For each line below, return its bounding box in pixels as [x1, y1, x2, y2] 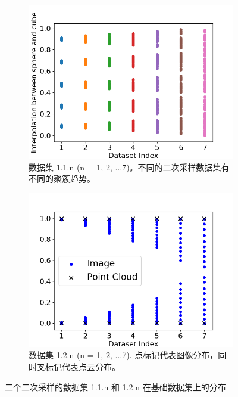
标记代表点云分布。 [45, 360, 120, 373]
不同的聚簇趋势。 [29, 172, 95, 185]
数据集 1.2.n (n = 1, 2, [29, 349, 112, 361]
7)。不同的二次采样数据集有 [122, 160, 230, 173]
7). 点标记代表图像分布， [122, 349, 218, 361]
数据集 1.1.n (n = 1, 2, [29, 160, 112, 173]
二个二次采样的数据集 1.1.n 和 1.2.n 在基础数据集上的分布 [5, 380, 226, 393]
